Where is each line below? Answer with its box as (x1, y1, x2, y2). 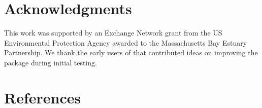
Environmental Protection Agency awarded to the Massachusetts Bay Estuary (4, 37, 247, 48)
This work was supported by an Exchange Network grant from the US (4, 27, 222, 38)
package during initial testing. (4, 57, 97, 67)
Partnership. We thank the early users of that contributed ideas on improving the (4, 47, 258, 58)
